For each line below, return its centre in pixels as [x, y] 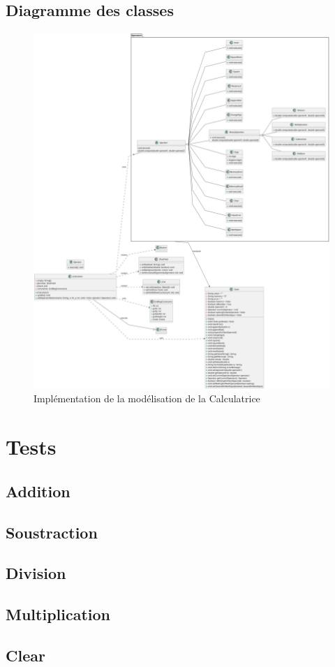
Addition [38, 491]
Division [36, 573]
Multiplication [58, 614]
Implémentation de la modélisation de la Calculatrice [147, 398]
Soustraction [52, 532]
